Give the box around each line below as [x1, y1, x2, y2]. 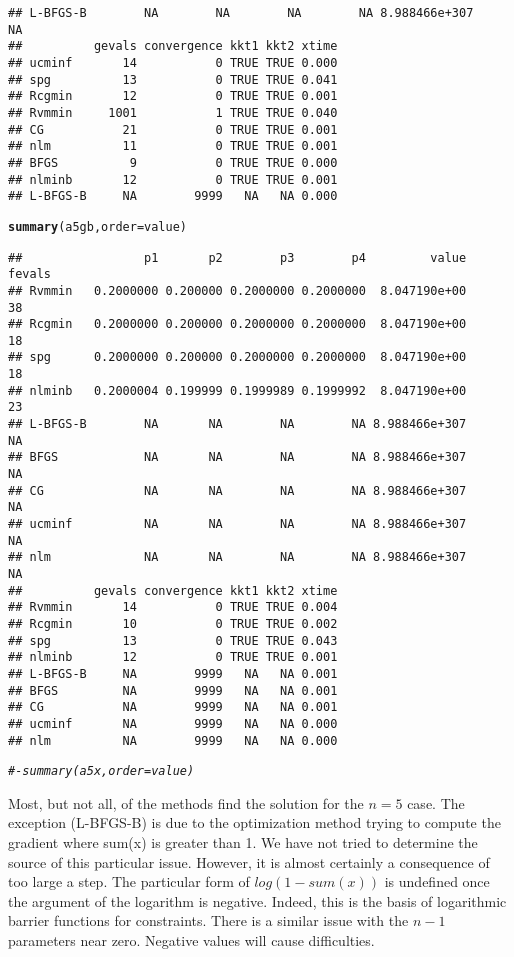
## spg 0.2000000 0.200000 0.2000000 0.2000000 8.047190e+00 [8, 350, 467, 365]
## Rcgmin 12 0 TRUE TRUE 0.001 [8, 89, 338, 104]
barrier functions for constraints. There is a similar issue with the [8, 910, 409, 931]
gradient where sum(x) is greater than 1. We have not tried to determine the [8, 832, 478, 853]
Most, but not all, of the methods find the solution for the [8, 792, 364, 813]
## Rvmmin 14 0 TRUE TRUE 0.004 [8, 600, 338, 615]
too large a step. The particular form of [8, 871, 250, 892]
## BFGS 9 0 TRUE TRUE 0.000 [8, 155, 338, 170]
